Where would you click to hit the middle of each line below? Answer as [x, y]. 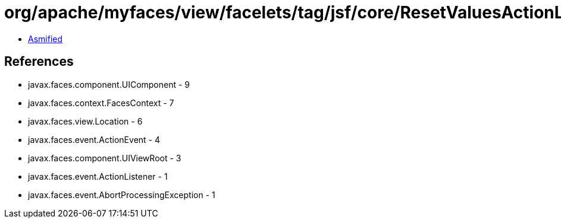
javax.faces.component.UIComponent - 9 [109, 84]
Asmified [46, 39]
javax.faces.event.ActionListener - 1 [98, 176]
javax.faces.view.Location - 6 [85, 121]
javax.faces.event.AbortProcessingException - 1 [122, 195]
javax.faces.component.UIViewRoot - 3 [105, 158]
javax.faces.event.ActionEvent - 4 [94, 139]
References [39, 62]
